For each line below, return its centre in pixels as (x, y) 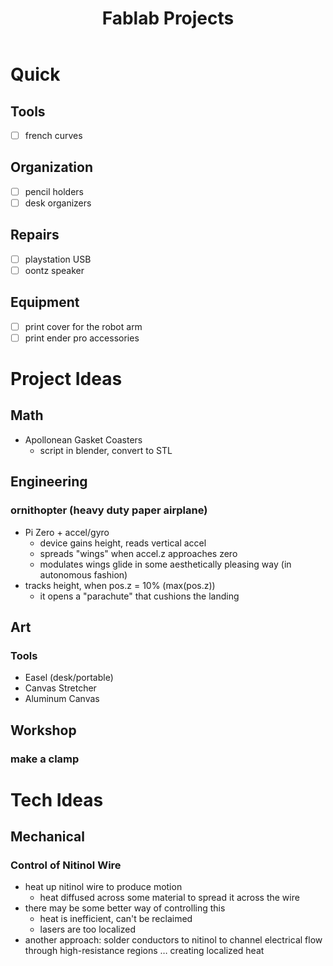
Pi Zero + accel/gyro (67, 532)
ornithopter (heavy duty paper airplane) (109, 510)
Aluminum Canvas (62, 699)
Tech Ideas (57, 799)
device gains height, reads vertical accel (123, 543)
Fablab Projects (168, 18)
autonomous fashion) (83, 574)
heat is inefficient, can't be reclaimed (116, 919)
